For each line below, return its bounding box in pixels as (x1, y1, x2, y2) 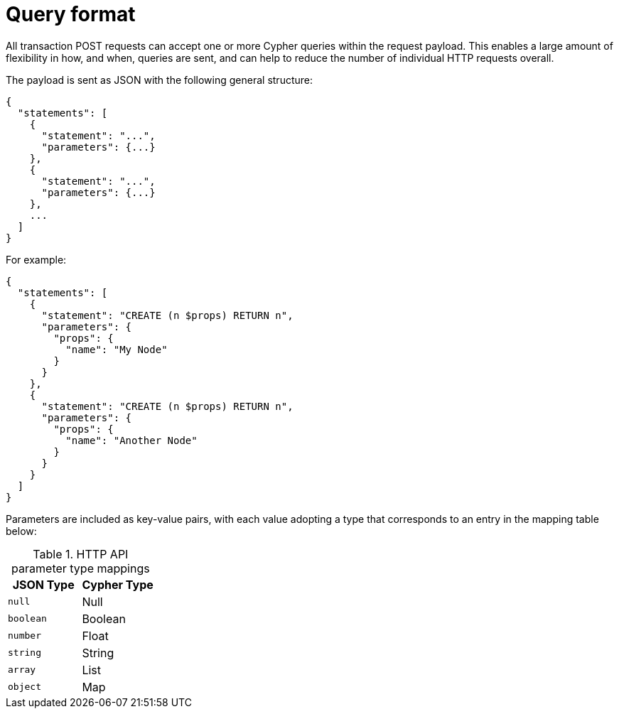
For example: (6, 253, 67, 266)
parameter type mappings (11, 561, 150, 575)
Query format (6, 2, 136, 26)
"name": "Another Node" (65, 434, 198, 446)
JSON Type (12, 577, 75, 592)
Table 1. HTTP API (33, 546, 129, 561)
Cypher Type (82, 577, 154, 592)
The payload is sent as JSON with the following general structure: (6, 73, 313, 86)
